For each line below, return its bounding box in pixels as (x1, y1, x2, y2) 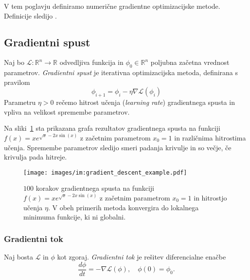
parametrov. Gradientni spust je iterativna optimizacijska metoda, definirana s (4, 67, 238, 78)
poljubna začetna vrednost (150, 57, 230, 67)
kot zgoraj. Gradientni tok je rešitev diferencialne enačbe (57, 251, 226, 261)
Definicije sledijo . (4, 10, 57, 20)
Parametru (4, 97, 36, 107)
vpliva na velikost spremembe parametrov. (4, 106, 130, 117)
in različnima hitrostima (174, 132, 246, 142)
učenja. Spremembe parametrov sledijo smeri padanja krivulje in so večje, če (4, 142, 232, 152)
